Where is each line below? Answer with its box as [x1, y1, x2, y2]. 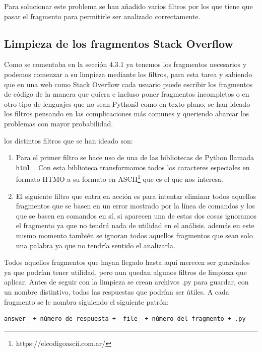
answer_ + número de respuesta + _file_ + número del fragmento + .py [4, 315, 246, 323]
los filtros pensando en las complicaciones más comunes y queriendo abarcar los [4, 108, 249, 119]
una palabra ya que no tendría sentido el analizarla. [16, 240, 175, 250]
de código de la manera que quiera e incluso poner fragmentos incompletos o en [4, 89, 249, 99]
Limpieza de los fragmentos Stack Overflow [4, 35, 233, 51]
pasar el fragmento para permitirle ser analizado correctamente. [4, 11, 201, 21]
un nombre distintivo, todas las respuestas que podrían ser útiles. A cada [4, 286, 229, 297]
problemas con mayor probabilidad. [4, 118, 113, 128]
